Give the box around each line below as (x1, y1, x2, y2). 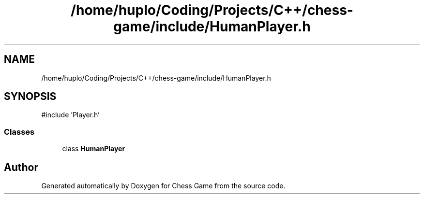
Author (4, 161, 38, 173)
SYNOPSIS (4, 90, 57, 103)
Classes (4, 127, 35, 137)
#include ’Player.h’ (41, 111, 100, 119)
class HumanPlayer (62, 144, 125, 153)
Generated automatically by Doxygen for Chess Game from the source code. (41, 182, 286, 190)
